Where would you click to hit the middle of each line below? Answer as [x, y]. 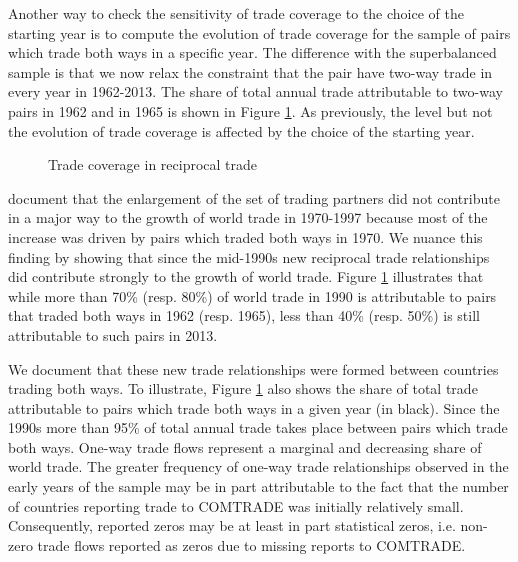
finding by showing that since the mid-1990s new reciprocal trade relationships [249, 256]
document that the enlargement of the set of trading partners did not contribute [254, 197]
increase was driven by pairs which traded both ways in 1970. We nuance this [245, 236]
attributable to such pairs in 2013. [113, 334]
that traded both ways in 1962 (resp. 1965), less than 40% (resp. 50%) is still [244, 315]
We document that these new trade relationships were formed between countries [253, 368]
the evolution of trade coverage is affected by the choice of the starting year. [241, 130]
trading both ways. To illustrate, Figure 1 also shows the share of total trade [243, 388]
